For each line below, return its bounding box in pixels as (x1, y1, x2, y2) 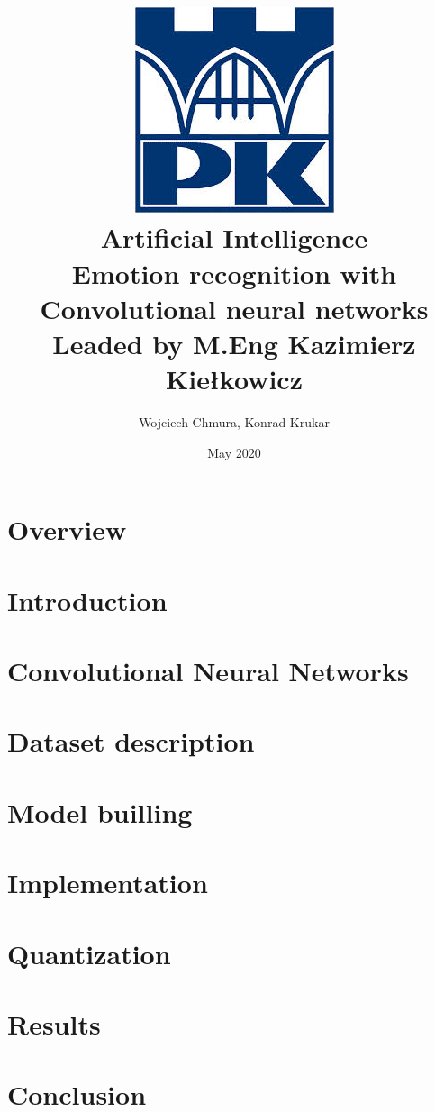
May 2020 (207, 442, 261, 461)
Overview (7, 511, 127, 548)
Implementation (7, 864, 208, 901)
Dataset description (7, 723, 255, 760)
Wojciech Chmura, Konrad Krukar (139, 413, 330, 432)
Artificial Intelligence (100, 219, 368, 256)
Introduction (7, 581, 168, 618)
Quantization (7, 934, 171, 971)
